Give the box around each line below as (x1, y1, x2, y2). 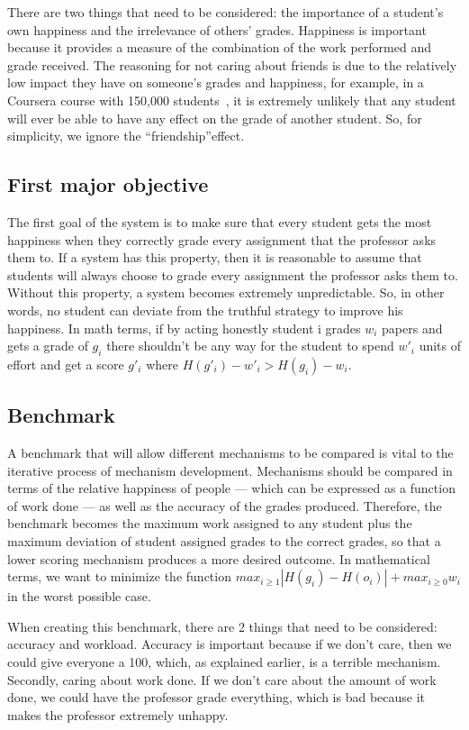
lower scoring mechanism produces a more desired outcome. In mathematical (7, 549, 430, 568)
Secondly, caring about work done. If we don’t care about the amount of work (7, 670, 437, 689)
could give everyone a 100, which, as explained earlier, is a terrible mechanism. (7, 652, 441, 671)
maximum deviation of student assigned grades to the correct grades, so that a (7, 532, 441, 551)
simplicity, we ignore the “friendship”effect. (7, 126, 245, 145)
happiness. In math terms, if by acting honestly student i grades (7, 318, 361, 337)
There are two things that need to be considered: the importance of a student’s (7, 3, 444, 21)
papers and (382, 318, 443, 337)
